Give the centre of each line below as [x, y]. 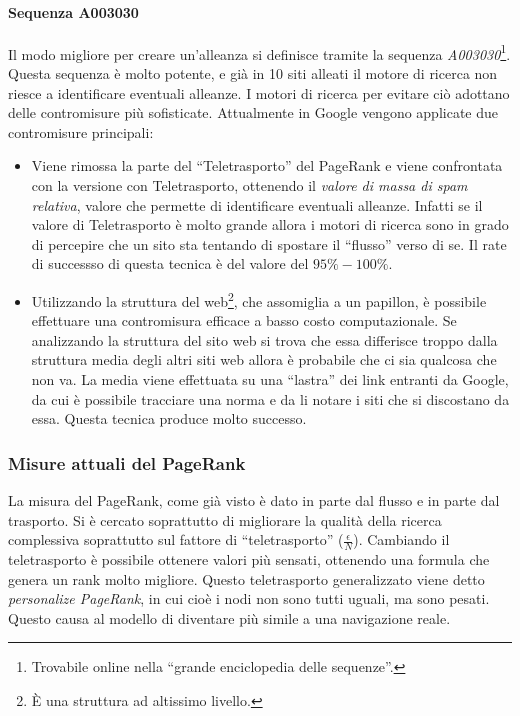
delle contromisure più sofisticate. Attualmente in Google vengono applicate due [253, 112]
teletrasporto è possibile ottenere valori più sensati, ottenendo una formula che [249, 559]
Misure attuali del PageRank [127, 462]
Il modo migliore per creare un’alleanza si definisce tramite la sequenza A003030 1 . [259, 52]
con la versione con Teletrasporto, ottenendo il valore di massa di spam [249, 185]
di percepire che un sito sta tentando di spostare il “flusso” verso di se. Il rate [269, 243]
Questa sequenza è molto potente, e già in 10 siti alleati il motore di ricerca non [253, 73]
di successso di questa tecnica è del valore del [170, 263]
